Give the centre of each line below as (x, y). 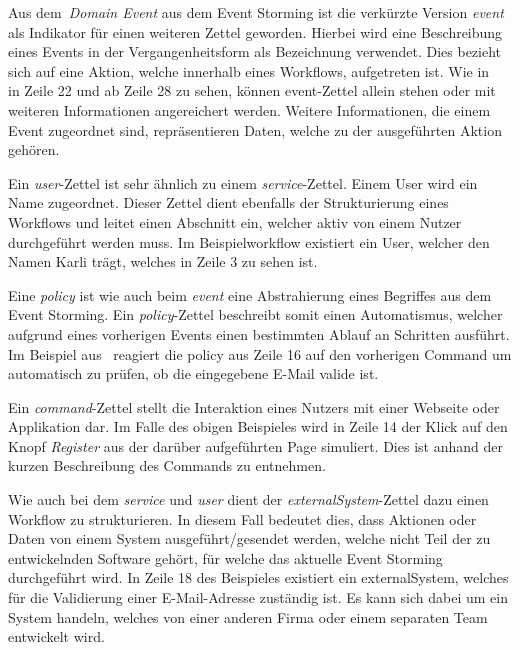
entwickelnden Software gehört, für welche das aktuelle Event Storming (225, 557)
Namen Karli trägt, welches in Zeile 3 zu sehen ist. (163, 261)
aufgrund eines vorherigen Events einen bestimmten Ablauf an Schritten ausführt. (259, 333)
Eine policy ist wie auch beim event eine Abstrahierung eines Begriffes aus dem (250, 294)
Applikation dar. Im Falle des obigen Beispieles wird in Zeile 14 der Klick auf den (258, 426)
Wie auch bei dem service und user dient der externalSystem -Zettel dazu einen (248, 499)
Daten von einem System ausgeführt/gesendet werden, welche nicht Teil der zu (249, 538)
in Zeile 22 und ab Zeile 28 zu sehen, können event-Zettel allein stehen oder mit (252, 90)
